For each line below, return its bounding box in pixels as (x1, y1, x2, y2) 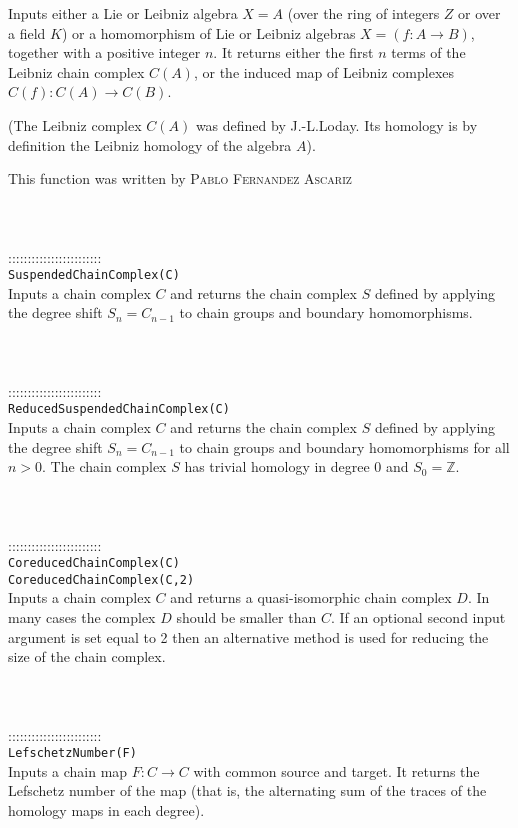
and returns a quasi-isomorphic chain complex (170, 587, 452, 608)
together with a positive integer (8, 42, 201, 63)
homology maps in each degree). (8, 800, 205, 821)
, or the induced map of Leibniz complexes (193, 61, 455, 82)
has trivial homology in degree (184, 456, 370, 477)
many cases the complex (8, 607, 156, 628)
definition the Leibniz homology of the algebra (8, 134, 292, 155)
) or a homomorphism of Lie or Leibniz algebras (61, 22, 356, 43)
